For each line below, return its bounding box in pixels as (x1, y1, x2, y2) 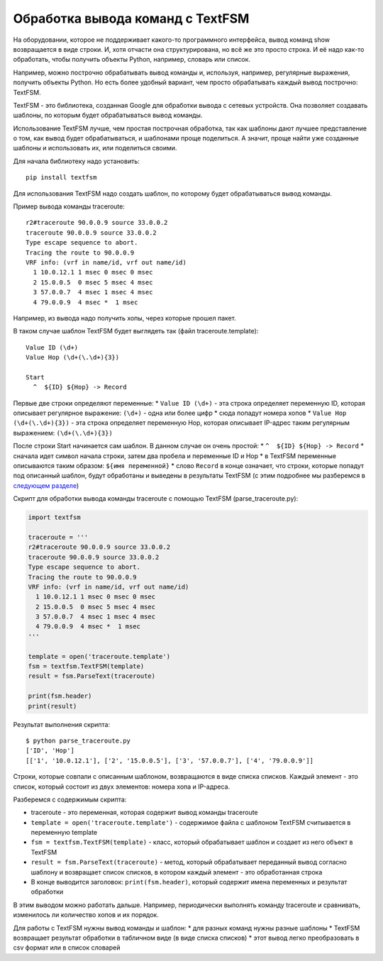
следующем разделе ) (13, 481, 79, 489)
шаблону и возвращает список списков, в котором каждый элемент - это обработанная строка (30, 867, 323, 876)
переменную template (30, 828, 98, 837)
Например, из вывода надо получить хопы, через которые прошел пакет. (13, 313, 237, 322)
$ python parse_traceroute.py (26, 736, 131, 745)
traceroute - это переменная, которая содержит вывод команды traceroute (30, 809, 258, 817)
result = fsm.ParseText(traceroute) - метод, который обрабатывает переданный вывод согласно (30, 858, 347, 867)
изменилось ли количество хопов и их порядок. (13, 911, 159, 919)
